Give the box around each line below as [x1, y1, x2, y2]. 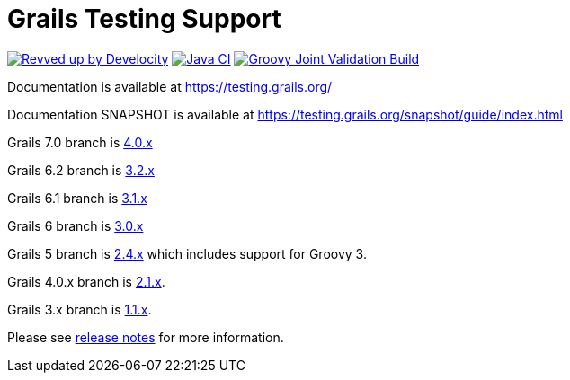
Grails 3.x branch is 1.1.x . [7, 301, 152, 317]
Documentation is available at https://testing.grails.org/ [7, 78, 333, 94]
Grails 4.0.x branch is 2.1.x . [7, 273, 165, 289]
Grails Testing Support [7, 4, 281, 34]
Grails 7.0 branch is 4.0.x [7, 134, 153, 150]
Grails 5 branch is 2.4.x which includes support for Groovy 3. [7, 245, 367, 261]
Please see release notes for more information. [7, 329, 284, 345]
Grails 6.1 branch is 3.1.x [7, 190, 147, 206]
